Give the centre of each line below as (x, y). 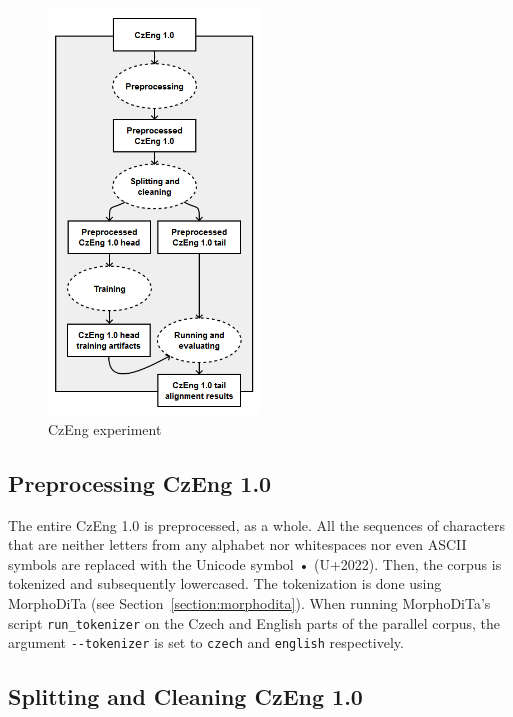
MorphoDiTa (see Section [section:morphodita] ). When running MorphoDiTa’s (249, 603)
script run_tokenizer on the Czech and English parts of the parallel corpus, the (254, 622)
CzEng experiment (105, 428)
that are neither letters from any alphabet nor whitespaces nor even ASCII (237, 544)
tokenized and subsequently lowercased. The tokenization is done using (225, 583)
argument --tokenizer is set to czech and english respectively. (206, 642)
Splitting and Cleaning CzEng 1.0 (185, 696)
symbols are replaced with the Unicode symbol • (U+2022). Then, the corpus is (255, 563)
